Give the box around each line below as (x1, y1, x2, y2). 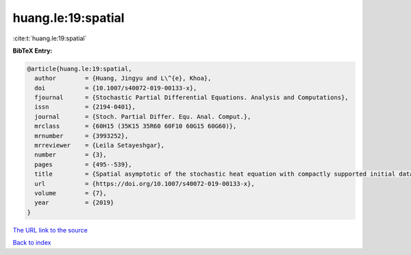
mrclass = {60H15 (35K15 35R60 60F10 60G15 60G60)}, (34, 122, 237, 130)
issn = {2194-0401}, (34, 103, 136, 111)
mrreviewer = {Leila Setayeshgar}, (34, 142, 164, 150)
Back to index (12, 239, 51, 247)
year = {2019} (34, 199, 114, 206)
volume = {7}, (34, 189, 108, 197)
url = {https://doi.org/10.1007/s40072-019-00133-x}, (34, 180, 255, 187)
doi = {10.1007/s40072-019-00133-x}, (34, 84, 197, 92)
